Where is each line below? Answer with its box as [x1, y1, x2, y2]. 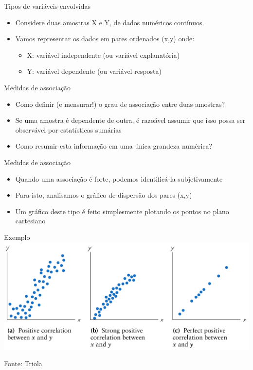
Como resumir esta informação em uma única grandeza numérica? [15, 141, 213, 151]
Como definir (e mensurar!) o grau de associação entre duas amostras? [15, 99, 225, 109]
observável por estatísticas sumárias [15, 124, 122, 135]
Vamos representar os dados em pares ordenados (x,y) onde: [15, 34, 195, 44]
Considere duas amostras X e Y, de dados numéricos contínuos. [15, 17, 204, 27]
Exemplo [4, 232, 30, 242]
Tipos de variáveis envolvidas [4, 1, 90, 11]
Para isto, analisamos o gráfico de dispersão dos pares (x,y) [15, 190, 192, 200]
